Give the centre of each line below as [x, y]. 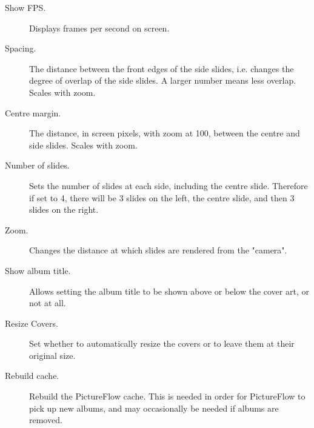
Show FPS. [25, 7]
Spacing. [21, 48]
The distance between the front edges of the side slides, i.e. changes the [162, 68]
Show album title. [38, 270]
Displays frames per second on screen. [99, 28]
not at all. [48, 303]
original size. [52, 355]
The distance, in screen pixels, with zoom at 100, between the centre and [165, 133]
